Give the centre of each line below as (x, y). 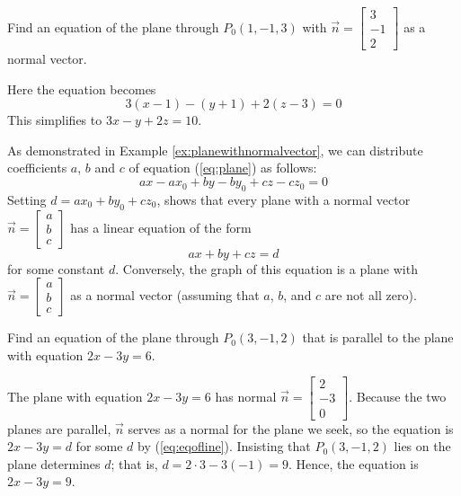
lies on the (422, 446)
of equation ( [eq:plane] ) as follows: (223, 168)
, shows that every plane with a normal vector (284, 199)
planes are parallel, (59, 428)
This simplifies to (55, 120)
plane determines (54, 463)
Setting (27, 199)
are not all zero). (371, 295)
